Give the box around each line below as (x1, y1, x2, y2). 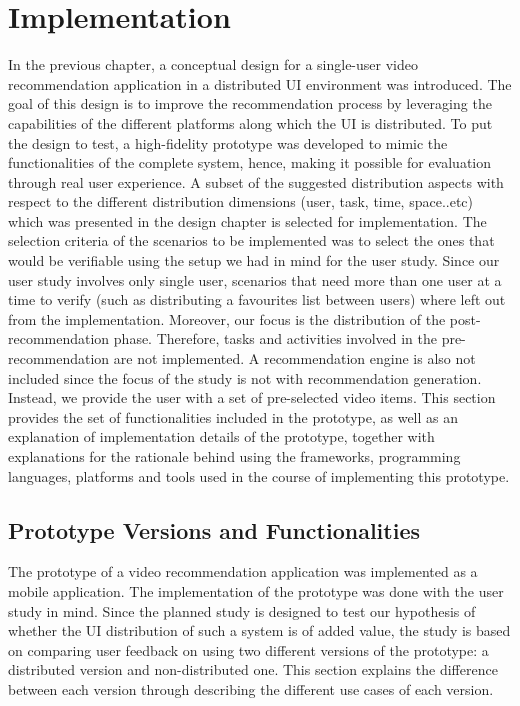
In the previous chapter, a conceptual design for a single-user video (8, 54, 418, 75)
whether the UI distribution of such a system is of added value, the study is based (8, 620, 511, 641)
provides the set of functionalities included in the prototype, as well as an (8, 406, 459, 427)
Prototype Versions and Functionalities (8, 514, 420, 545)
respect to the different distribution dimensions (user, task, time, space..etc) (8, 191, 474, 212)
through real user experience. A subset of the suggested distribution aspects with (8, 171, 504, 192)
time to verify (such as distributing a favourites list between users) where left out (8, 289, 506, 310)
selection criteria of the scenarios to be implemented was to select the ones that (8, 230, 495, 251)
